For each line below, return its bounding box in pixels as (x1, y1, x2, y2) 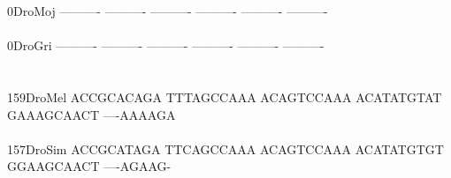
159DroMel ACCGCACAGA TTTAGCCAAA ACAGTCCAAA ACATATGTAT (7, 87, 442, 106)
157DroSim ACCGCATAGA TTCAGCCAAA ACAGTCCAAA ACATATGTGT (7, 139, 444, 158)
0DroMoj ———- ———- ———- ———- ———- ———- (7, 2, 328, 19)
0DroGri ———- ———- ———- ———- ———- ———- (7, 36, 325, 55)
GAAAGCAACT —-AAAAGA (7, 105, 176, 123)
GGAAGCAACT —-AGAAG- (7, 157, 172, 175)
